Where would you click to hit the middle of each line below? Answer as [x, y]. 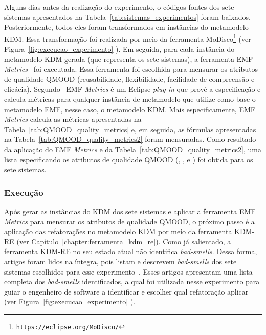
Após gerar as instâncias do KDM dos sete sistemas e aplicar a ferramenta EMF [130, 211]
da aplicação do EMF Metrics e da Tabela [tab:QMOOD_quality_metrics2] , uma [133, 149]
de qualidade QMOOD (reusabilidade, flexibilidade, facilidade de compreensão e [129, 79]
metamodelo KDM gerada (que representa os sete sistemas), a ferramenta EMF [129, 59]
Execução [24, 192]
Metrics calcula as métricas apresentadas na [73, 119]
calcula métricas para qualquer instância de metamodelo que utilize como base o [130, 99]
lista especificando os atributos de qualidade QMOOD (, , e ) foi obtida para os [129, 159]
